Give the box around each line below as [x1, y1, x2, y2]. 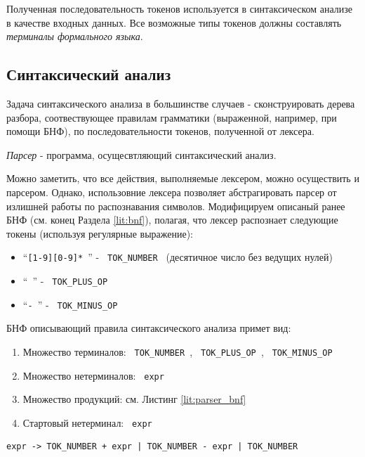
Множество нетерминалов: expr [22, 368, 164, 382]
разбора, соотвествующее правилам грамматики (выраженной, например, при [6, 110, 337, 124]
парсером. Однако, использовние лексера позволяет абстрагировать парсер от [6, 184, 337, 199]
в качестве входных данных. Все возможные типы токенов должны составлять [6, 15, 342, 30]
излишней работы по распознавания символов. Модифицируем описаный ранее [6, 198, 345, 213]
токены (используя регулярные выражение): [6, 226, 193, 240]
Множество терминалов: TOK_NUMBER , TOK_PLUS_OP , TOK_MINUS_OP [22, 344, 333, 359]
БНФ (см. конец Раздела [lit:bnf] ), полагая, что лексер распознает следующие [6, 212, 338, 227]
